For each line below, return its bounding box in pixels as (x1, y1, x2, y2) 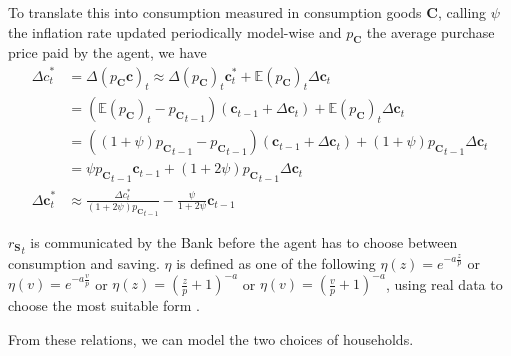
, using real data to (385, 273, 503, 294)
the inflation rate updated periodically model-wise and (8, 21, 342, 42)
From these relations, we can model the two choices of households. (8, 328, 414, 349)
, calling (437, 2, 487, 22)
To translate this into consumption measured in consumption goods (8, 2, 422, 22)
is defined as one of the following (176, 252, 376, 273)
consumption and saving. (8, 252, 160, 273)
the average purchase (366, 21, 495, 42)
